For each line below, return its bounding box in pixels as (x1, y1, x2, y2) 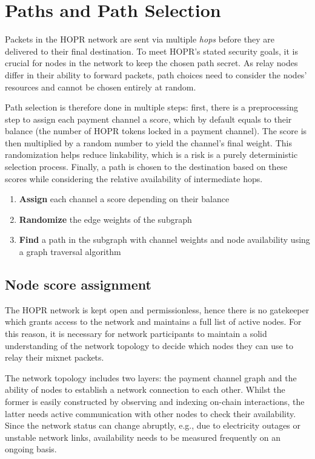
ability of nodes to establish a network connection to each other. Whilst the (5, 383, 285, 396)
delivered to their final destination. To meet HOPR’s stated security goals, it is (5, 44, 298, 57)
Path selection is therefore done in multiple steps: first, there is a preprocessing (5, 101, 299, 114)
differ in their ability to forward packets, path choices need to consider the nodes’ (5, 68, 307, 81)
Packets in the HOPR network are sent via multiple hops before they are (5, 33, 274, 46)
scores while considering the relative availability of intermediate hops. (5, 172, 263, 185)
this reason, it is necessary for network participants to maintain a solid (5, 327, 267, 340)
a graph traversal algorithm (19, 245, 121, 258)
